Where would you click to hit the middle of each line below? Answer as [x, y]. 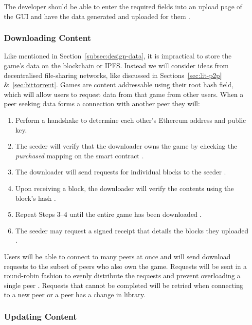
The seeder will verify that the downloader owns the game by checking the [126, 146]
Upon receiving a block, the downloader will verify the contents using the [125, 188]
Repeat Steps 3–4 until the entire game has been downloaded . [108, 214]
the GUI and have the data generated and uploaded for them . [97, 16]
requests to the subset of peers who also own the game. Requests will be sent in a [126, 266]
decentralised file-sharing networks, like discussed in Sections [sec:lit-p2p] [113, 75]
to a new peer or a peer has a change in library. [75, 295]
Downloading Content [48, 38]
